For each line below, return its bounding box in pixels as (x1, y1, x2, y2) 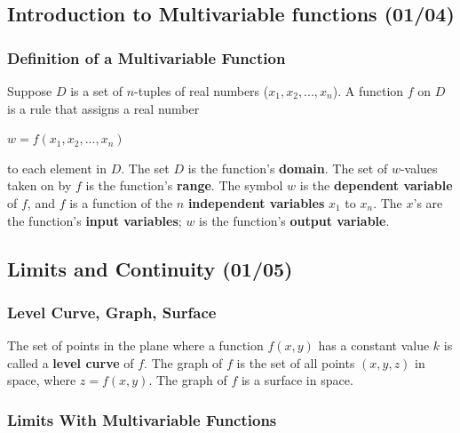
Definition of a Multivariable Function (7, 46, 286, 68)
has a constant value (318, 336, 430, 355)
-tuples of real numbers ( (134, 82, 269, 100)
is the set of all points (236, 353, 355, 372)
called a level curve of (7, 353, 134, 372)
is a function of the (69, 193, 173, 212)
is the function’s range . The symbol (85, 176, 283, 195)
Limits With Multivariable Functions (7, 408, 277, 430)
